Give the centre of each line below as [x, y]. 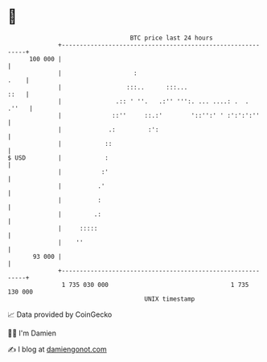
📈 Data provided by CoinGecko [60, 314]
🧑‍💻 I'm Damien [32, 333]
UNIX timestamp [170, 299]
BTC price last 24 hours [172, 38]
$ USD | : [58, 158]
